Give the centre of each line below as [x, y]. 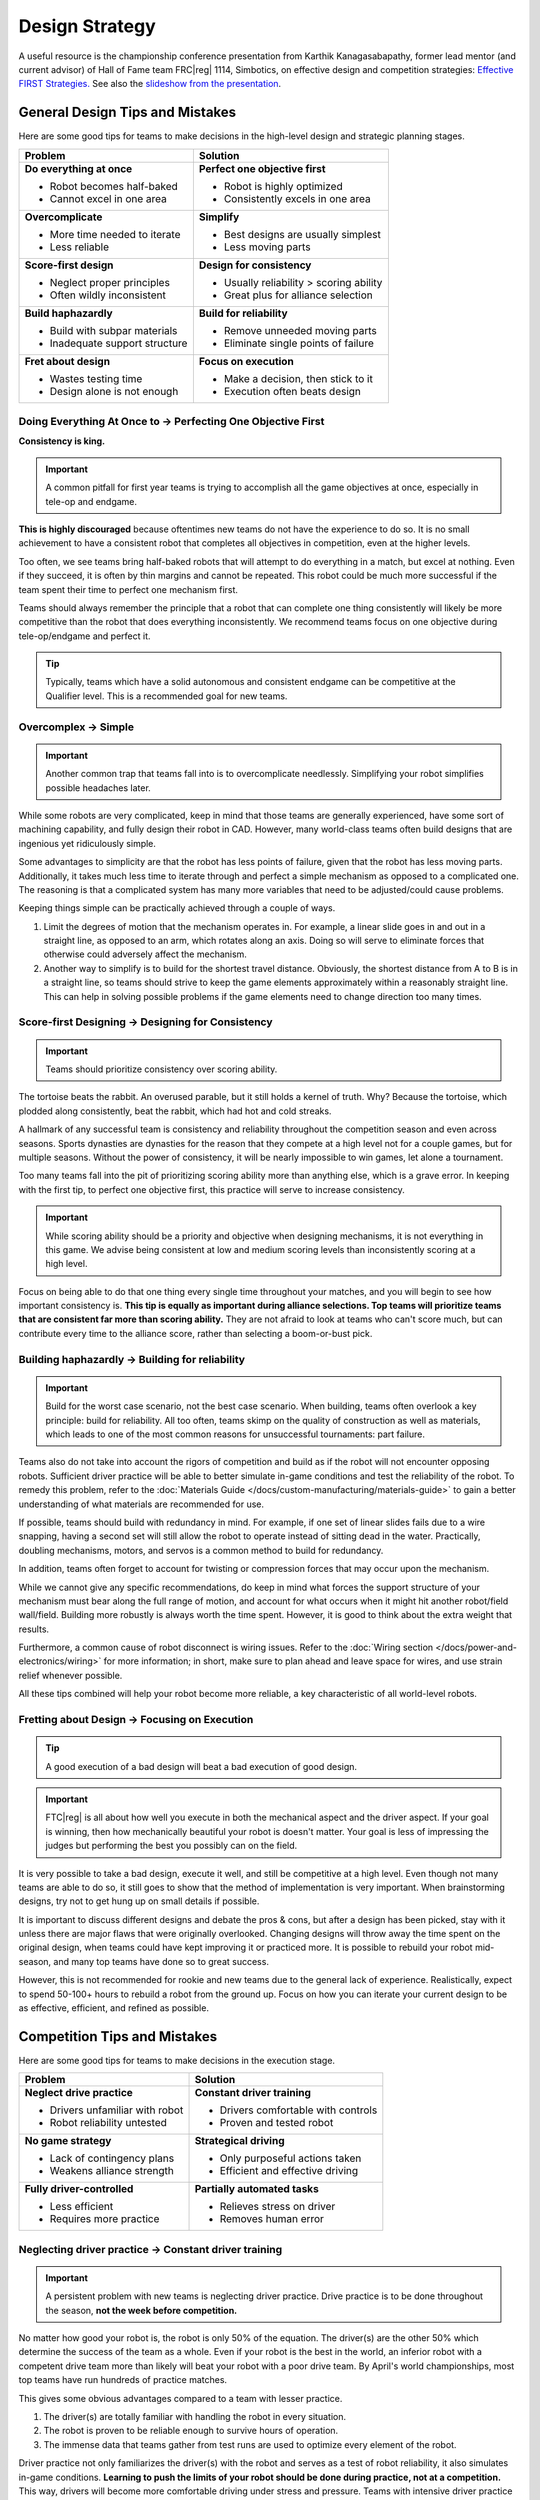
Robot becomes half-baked [114, 186]
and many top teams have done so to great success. [161, 1961]
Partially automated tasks [256, 2189]
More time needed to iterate [115, 234]
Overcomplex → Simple [76, 727]
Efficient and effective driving [289, 2171]
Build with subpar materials [113, 330]
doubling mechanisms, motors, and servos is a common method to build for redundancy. [201, 1550]
